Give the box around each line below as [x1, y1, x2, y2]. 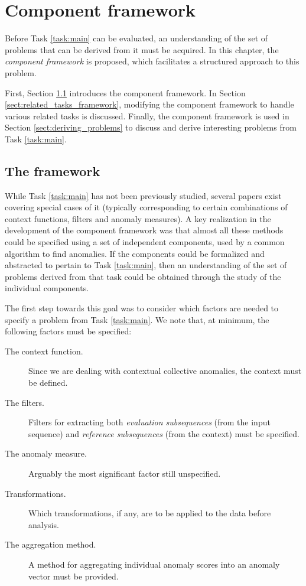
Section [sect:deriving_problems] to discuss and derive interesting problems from [5, 121, 297, 134]
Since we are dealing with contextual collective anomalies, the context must [28, 364, 302, 377]
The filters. [5, 396, 45, 408]
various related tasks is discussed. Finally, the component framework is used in [5, 109, 289, 122]
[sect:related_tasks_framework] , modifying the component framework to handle [5, 98, 294, 110]
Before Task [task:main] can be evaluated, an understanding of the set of [5, 32, 268, 44]
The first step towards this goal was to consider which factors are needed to [5, 302, 279, 314]
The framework [5, 161, 100, 180]
